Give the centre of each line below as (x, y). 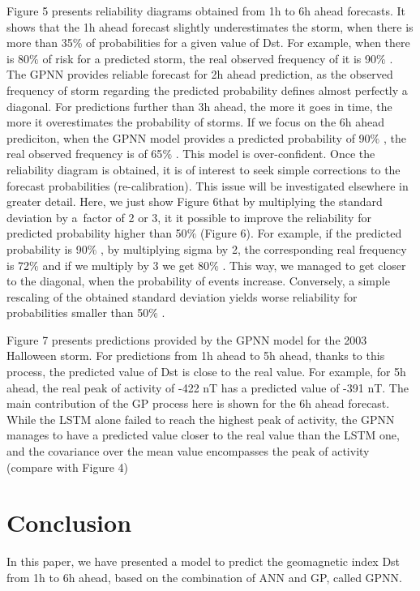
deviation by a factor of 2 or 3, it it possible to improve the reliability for (189, 217)
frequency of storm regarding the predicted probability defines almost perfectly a (207, 90)
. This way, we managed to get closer (314, 265)
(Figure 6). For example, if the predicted (301, 233)
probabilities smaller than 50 (78, 313)
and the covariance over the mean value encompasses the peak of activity (188, 451)
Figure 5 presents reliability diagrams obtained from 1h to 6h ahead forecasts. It (206, 11)
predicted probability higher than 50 (97, 233)
